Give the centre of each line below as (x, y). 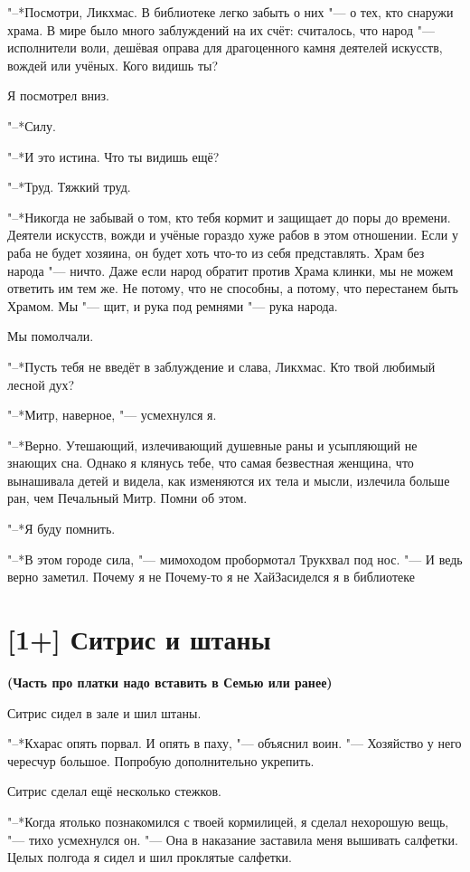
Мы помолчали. (51, 336)
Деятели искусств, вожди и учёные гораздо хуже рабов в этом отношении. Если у (233, 235)
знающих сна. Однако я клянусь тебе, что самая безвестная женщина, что (211, 463)
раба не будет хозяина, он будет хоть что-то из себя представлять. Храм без (216, 252)
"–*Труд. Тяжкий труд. (69, 187)
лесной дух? (41, 384)
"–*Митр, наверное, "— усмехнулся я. (112, 415)
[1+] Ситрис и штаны (139, 639)
